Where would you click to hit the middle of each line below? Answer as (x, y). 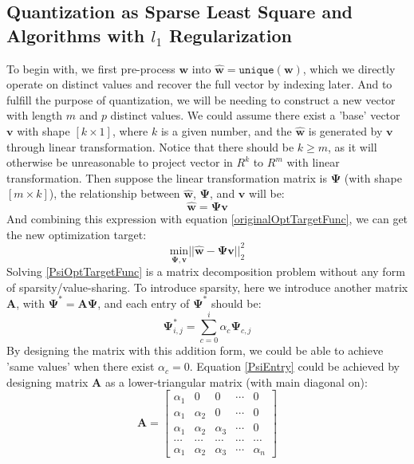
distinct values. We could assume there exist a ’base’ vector (255, 115)
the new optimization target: (77, 234)
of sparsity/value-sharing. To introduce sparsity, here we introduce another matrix (207, 287)
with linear (313, 162)
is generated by (345, 130)
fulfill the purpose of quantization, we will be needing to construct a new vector (201, 99)
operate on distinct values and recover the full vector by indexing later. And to (199, 84)
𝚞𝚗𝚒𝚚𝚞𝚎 (256, 70)
